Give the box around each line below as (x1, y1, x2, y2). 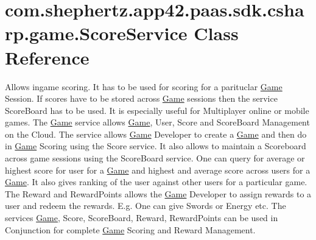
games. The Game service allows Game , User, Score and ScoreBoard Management (5, 116, 310, 129)
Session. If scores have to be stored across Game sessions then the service (5, 92, 278, 105)
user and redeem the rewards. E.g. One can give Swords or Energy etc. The (5, 199, 286, 212)
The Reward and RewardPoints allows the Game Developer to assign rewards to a (5, 187, 312, 200)
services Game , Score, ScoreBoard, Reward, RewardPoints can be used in (5, 211, 278, 224)
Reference (5, 44, 90, 69)
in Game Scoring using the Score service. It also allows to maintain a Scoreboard (5, 139, 306, 152)
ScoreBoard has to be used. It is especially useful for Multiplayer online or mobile (5, 104, 309, 116)
